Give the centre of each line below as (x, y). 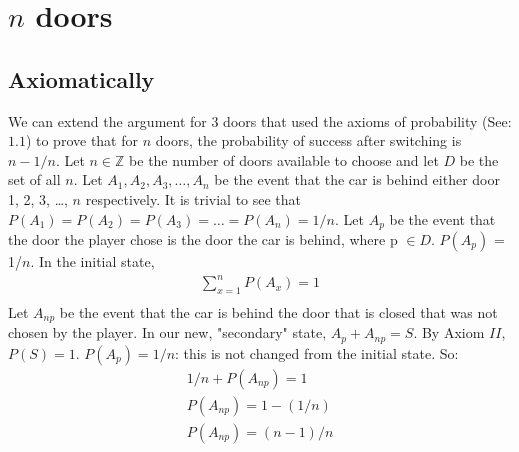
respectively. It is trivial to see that (193, 198)
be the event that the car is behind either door (357, 179)
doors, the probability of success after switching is (308, 140)
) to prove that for (81, 140)
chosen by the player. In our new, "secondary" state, (167, 332)
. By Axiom (449, 332)
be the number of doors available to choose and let (284, 159)
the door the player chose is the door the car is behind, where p (203, 239)
